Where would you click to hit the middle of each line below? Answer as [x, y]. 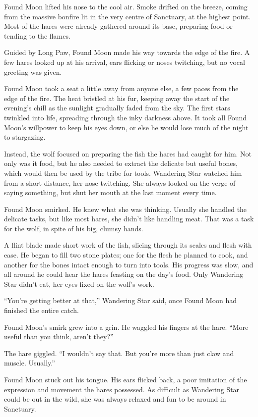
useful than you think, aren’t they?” [59, 337]
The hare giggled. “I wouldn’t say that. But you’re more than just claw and [119, 353]
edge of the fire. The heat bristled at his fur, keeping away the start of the [117, 98]
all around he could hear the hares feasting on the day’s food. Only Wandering [124, 274]
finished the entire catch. [42, 310]
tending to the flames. [37, 35]
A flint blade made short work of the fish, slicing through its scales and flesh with [128, 245]
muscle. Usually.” [30, 363]
